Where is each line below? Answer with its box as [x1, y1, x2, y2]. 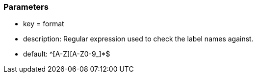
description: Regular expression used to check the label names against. [23, 35, 254, 43]
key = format [23, 19, 64, 28]
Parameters [3, 2, 49, 12]
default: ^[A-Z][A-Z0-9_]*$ [23, 50, 110, 58]
